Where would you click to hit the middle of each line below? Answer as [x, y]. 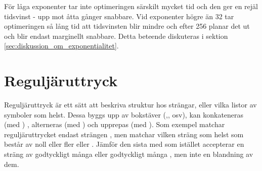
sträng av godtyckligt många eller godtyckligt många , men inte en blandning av [129, 154]
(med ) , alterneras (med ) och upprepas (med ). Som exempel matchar [115, 124]
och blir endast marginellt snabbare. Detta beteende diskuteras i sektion [116, 36]
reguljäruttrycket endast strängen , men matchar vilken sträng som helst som [124, 134]
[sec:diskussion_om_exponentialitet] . [61, 46]
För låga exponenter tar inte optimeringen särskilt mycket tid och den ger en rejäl [131, 6]
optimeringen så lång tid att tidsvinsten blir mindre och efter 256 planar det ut [127, 26]
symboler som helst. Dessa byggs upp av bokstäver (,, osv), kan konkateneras [124, 114]
